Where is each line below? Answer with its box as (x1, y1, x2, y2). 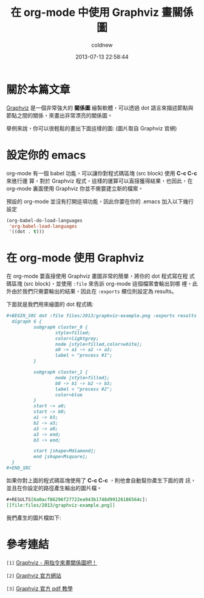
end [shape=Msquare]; (33, 454, 88, 460)
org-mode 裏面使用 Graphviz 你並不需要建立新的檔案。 (6, 185, 144, 192)
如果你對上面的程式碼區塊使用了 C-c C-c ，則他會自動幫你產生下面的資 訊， (6, 476, 196, 484)
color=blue (55, 392, 83, 398)
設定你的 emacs (6, 148, 86, 162)
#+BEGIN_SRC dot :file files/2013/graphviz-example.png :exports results (6, 313, 197, 319)
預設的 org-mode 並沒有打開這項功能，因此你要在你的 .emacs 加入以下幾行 (6, 197, 194, 205)
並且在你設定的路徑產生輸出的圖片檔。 (6, 484, 102, 491)
